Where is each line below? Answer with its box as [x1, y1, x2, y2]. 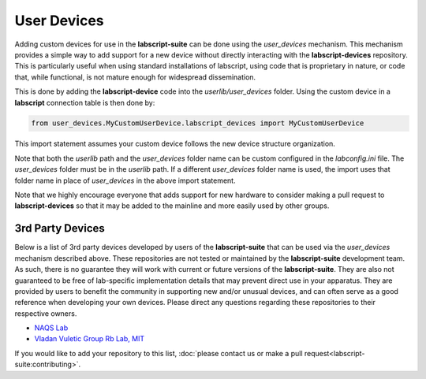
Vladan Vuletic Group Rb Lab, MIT [34, 334, 145, 344]
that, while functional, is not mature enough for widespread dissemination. [14, 72, 256, 82]
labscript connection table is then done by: [14, 98, 155, 107]
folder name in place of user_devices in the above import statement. [14, 176, 236, 185]
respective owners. [14, 308, 77, 318]
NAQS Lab [34, 323, 69, 333]
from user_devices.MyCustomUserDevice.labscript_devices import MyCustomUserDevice [31, 119, 364, 128]
